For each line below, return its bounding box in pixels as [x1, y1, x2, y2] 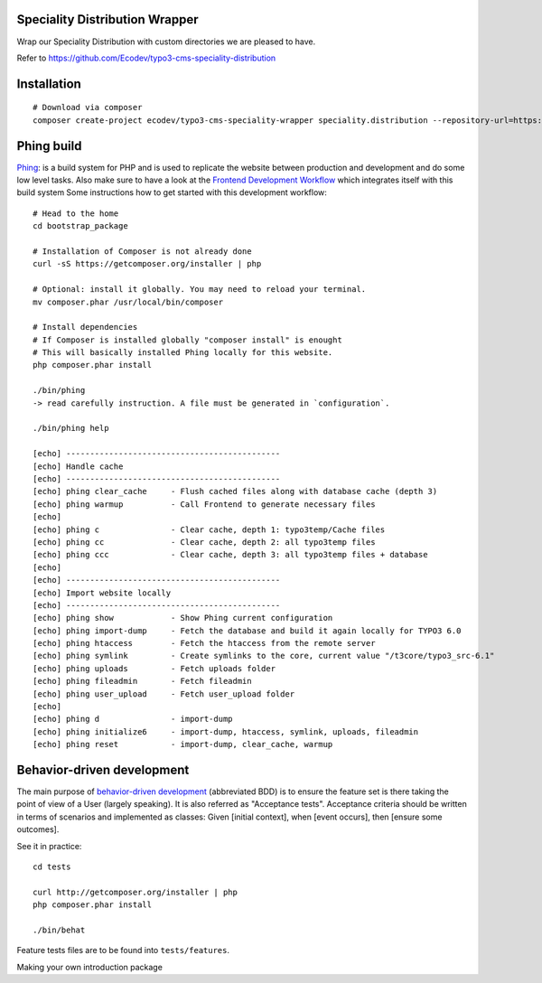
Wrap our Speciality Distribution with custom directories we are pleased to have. [16, 36, 316, 47]
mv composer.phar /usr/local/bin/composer [33, 296, 224, 307]
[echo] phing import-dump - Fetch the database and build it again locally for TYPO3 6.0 [33, 625, 462, 636]
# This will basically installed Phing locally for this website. [33, 348, 333, 358]
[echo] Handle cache [33, 461, 124, 472]
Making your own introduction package [16, 961, 163, 972]
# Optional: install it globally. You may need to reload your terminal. [33, 285, 367, 295]
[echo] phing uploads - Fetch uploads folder [33, 663, 276, 673]
